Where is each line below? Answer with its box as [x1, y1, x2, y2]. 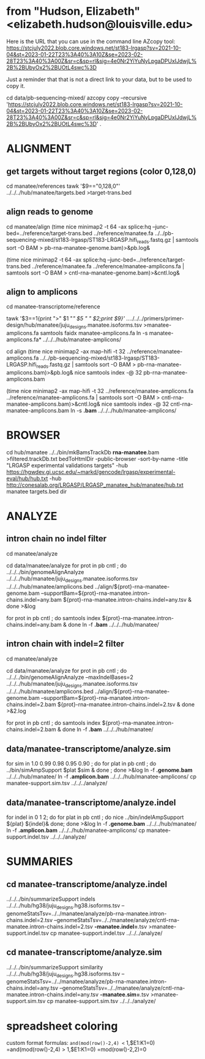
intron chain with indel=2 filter [6, 638, 124, 649]
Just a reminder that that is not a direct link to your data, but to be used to [6, 76, 192, 83]
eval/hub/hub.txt [6, 475, 48, 482]
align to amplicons [6, 287, 78, 297]
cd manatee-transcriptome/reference [6, 303, 100, 311]
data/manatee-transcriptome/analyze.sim [6, 743, 171, 754]
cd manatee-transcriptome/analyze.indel [6, 879, 167, 890]
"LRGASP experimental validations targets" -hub [6, 462, 129, 469]
